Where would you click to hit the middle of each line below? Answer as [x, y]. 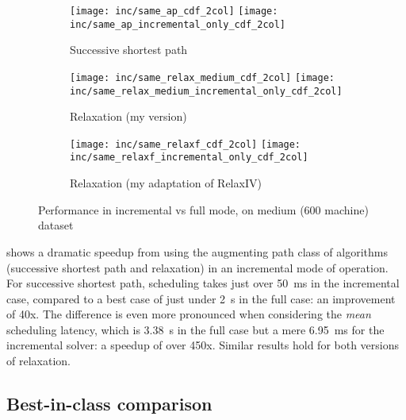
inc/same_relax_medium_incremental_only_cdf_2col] [206, 91]
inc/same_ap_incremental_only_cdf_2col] [178, 24]
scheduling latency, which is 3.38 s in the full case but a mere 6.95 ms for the [195, 329]
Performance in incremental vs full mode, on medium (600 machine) [203, 209]
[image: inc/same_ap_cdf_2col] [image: [174, 11]
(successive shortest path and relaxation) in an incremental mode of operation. [197, 267]
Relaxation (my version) [128, 116]
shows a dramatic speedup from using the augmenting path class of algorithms [197, 251]
